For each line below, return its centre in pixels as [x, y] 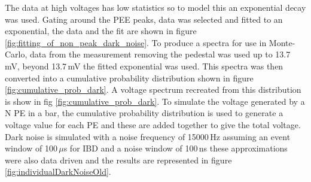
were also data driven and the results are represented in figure [118, 160]
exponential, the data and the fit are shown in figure [101, 31]
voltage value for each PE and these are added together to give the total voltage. [153, 124]
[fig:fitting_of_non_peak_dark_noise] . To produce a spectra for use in [136, 42]
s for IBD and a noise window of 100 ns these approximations [176, 148]
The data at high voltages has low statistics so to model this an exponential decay [155, 7]
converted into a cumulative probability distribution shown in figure [129, 78]
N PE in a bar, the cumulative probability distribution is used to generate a [144, 113]
